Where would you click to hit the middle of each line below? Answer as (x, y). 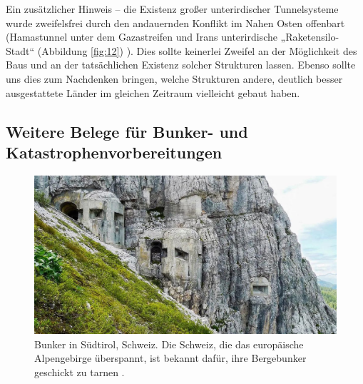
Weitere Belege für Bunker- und (127, 131)
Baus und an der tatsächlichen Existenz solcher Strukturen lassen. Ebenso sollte (181, 65)
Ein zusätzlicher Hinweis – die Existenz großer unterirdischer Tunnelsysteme (172, 9)
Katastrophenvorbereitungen (114, 152)
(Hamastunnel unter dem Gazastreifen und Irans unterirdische (142, 37)
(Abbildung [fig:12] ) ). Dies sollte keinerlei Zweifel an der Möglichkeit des (197, 50)
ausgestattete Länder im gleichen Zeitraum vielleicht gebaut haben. (153, 92)
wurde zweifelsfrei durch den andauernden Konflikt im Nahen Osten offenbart (175, 22)
